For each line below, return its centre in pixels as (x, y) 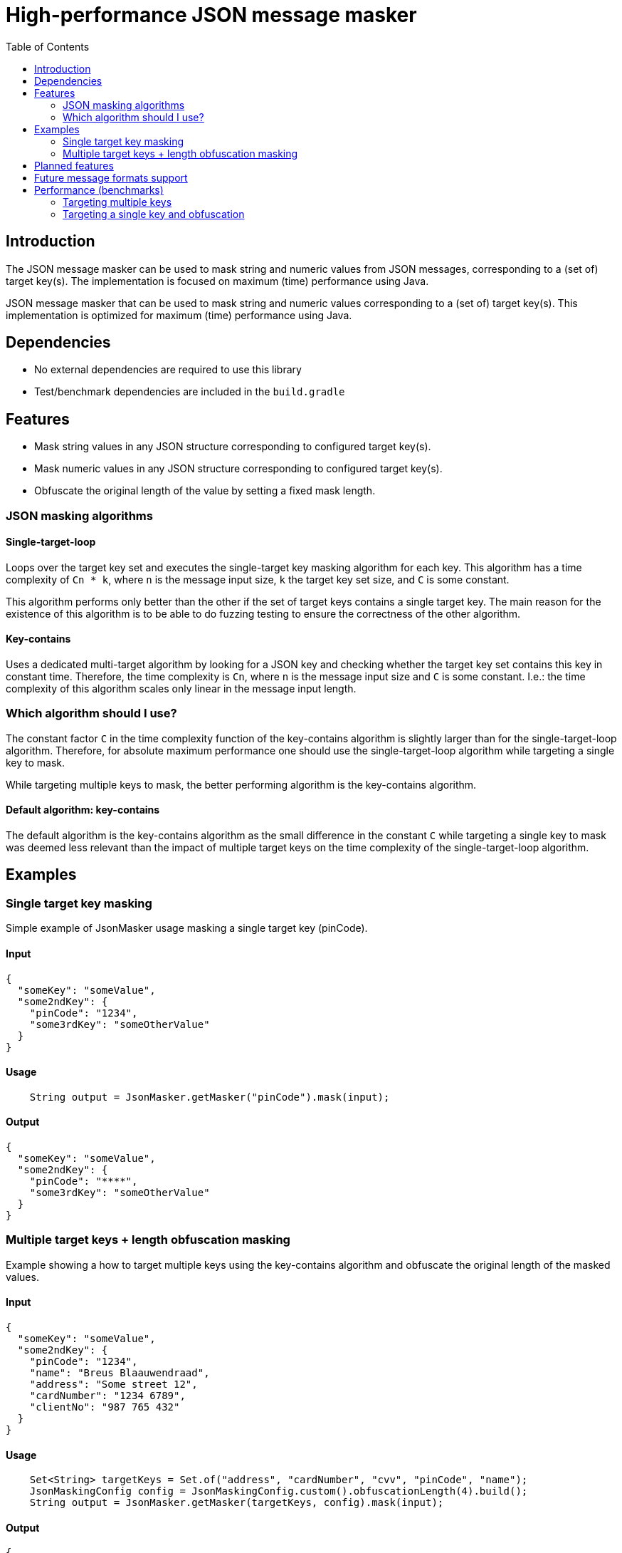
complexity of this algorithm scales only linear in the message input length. (181, 689)
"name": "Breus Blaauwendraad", (120, 1372)
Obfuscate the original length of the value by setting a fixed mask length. (205, 491)
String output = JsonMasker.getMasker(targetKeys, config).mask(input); (237, 1503)
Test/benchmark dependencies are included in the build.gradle (190, 392)
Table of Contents (48, 46)
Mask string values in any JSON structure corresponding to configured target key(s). (233, 447)
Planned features (74, 165)
